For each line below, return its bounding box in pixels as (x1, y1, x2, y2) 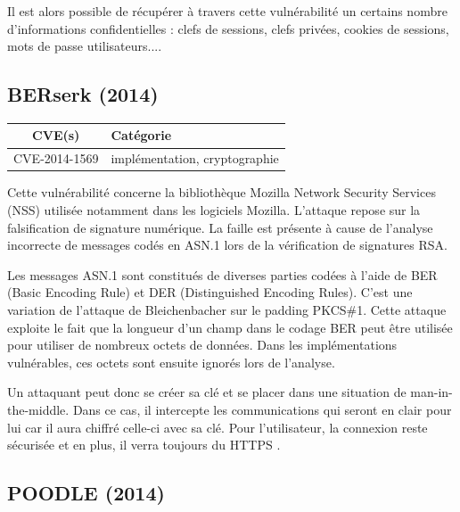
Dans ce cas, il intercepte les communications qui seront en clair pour (72, 400, 452, 418)
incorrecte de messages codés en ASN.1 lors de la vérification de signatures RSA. (7, 235, 448, 254)
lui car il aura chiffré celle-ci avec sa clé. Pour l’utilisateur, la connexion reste (7, 417, 428, 436)
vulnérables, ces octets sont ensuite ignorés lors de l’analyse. (7, 352, 335, 371)
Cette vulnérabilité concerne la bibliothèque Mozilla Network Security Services (7, 183, 436, 202)
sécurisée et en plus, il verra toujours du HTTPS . (7, 435, 281, 454)
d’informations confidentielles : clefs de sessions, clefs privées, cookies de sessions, (7, 19, 449, 37)
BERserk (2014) (7, 80, 159, 108)
